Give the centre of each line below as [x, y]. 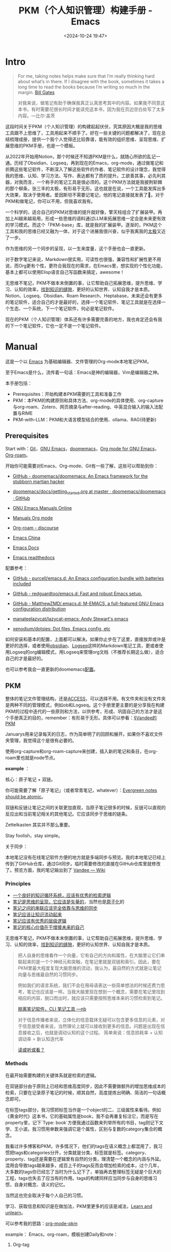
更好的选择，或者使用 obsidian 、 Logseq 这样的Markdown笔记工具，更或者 [82, 646]
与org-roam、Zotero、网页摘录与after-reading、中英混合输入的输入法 [85, 407]
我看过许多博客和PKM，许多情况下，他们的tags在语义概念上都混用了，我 [82, 1146]
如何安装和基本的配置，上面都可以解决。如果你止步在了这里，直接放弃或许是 [85, 640]
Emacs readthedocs [34, 558]
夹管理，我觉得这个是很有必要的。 [41, 741]
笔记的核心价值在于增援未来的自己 [48, 927]
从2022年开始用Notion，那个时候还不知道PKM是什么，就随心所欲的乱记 [81, 156]
